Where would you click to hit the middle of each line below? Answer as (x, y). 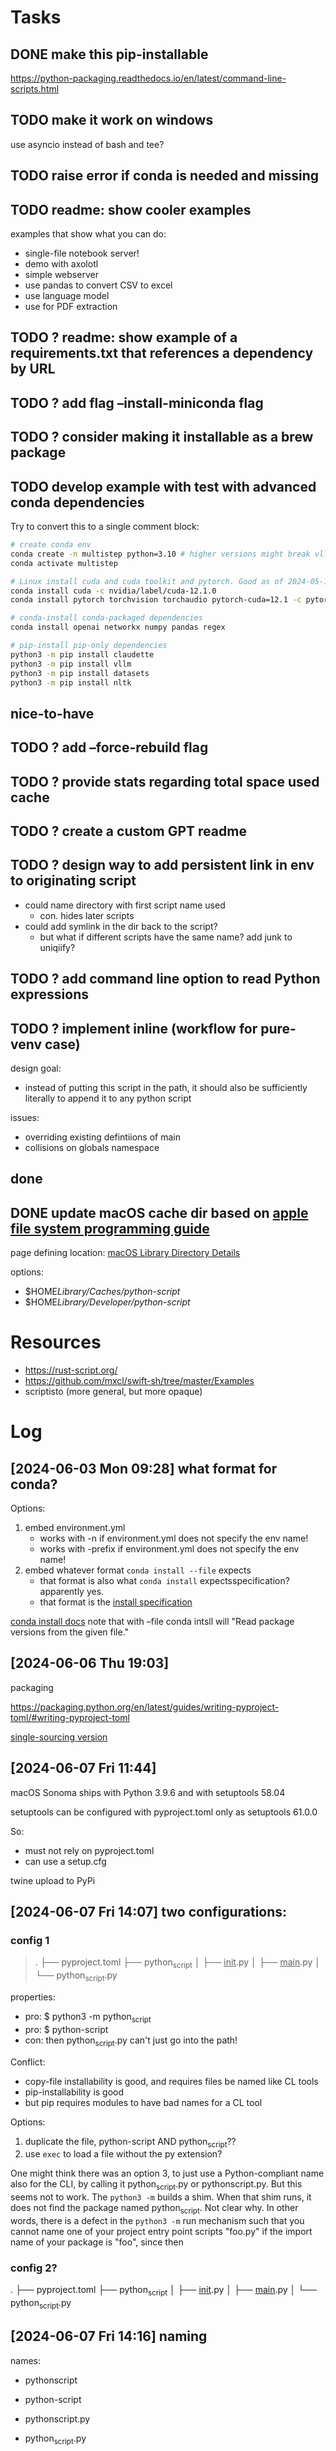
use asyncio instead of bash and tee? (87, 144)
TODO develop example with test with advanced (163, 486)
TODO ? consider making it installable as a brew (162, 437)
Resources (56, 1342)
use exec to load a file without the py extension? (123, 2154)
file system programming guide (110, 1228)
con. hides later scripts (87, 915)
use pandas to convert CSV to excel (98, 285)
